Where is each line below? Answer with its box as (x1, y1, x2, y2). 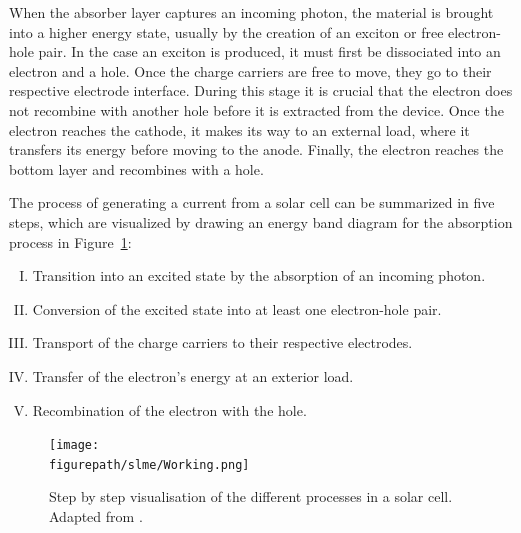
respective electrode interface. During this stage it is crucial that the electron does (9, 80, 513, 101)
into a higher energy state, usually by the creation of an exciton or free (9, 21, 444, 42)
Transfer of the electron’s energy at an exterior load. (32, 365, 354, 386)
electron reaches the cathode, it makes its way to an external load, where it (9, 119, 470, 140)
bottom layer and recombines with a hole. (9, 158, 264, 179)
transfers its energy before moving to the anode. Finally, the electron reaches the (9, 139, 504, 160)
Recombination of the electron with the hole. (32, 399, 307, 420)
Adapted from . (49, 506, 143, 526)
